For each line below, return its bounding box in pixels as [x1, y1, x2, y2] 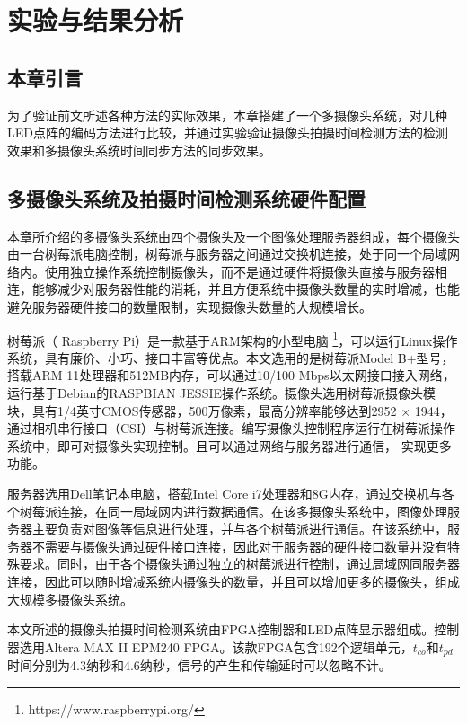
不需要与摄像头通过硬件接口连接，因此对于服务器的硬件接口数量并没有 [31, 536, 447, 555]
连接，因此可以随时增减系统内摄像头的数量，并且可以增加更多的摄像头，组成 [7, 571, 460, 590]
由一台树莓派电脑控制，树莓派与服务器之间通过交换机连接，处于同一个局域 [7, 244, 447, 263]
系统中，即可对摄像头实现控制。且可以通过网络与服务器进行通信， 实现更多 [7, 436, 452, 455]
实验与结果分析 [7, 2, 184, 39]
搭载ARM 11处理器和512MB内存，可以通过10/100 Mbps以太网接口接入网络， [7, 366, 455, 385]
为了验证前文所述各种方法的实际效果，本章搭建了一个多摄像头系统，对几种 [7, 105, 447, 124]
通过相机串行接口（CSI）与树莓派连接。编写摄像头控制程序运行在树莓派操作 [7, 419, 455, 438]
